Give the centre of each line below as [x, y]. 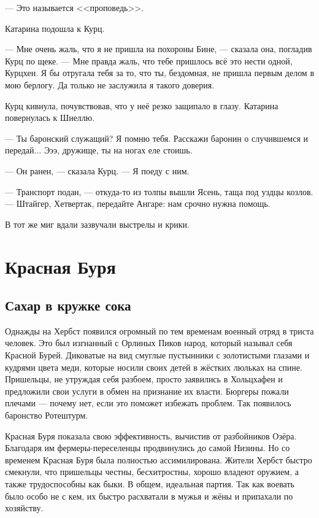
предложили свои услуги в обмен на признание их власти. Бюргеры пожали [147, 391]
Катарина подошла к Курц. [55, 28]
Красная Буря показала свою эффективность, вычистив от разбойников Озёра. [151, 435]
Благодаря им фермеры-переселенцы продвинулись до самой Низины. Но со [148, 448]
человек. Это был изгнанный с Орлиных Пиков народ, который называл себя [149, 343]
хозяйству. [24, 508]
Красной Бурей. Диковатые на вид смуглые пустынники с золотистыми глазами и [157, 355]
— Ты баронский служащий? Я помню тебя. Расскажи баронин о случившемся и [157, 138]
